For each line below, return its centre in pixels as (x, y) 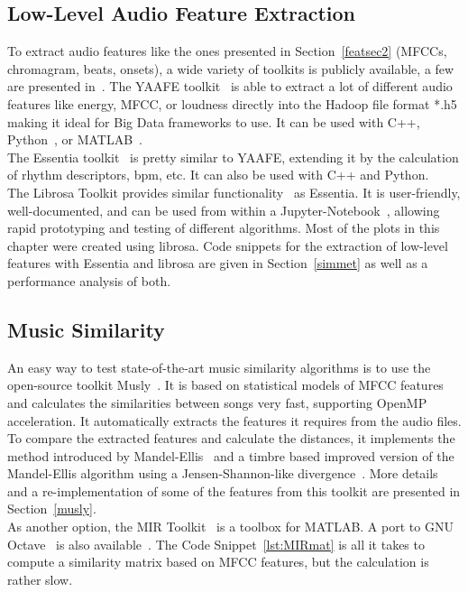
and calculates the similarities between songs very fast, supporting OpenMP (217, 402)
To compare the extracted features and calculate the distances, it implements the (231, 438)
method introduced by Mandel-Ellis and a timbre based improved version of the (231, 455)
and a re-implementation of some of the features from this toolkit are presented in (234, 490)
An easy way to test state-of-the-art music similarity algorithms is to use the (219, 367)
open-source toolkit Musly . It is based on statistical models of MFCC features (225, 385)
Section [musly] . (52, 509)
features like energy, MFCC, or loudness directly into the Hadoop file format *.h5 (232, 103)
